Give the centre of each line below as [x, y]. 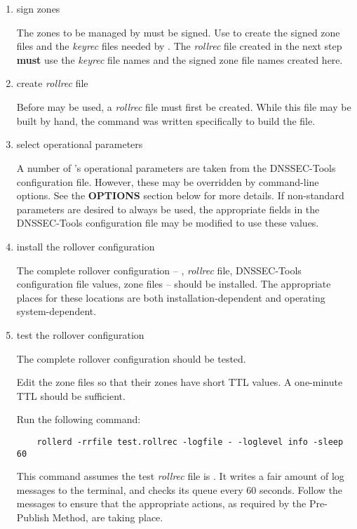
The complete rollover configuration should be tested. [131, 358]
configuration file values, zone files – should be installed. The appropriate [174, 284]
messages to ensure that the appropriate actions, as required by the [161, 503]
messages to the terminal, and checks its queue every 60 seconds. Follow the [180, 489]
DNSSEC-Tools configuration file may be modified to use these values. [168, 223]
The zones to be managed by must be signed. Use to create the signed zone [178, 32]
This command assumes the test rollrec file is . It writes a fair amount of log [180, 476]
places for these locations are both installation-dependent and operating [171, 297]
